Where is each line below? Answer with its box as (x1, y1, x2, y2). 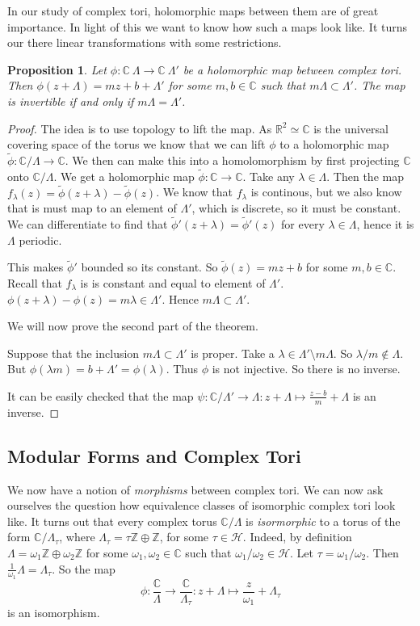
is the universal (313, 120, 388, 137)
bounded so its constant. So (81, 258, 218, 275)
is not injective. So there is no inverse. (212, 360, 401, 377)
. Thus (166, 360, 198, 377)
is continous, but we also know (250, 183, 402, 200)
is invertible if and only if (7, 92, 134, 109)
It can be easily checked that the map (7, 387, 194, 404)
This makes (7, 258, 64, 275)
